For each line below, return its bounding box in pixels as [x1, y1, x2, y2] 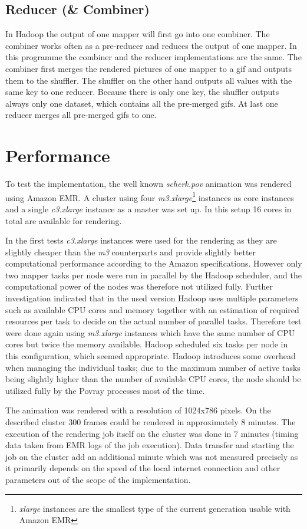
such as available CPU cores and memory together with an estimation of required [5, 303, 299, 316]
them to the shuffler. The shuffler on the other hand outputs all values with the [5, 74, 292, 86]
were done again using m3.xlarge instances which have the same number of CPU [5, 326, 295, 339]
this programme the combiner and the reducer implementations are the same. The [5, 51, 302, 63]
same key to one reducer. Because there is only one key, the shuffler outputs [5, 86, 279, 98]
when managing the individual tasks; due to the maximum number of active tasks [5, 361, 301, 373]
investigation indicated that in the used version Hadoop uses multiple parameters [5, 292, 299, 304]
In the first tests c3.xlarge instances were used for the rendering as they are [5, 234, 277, 247]
